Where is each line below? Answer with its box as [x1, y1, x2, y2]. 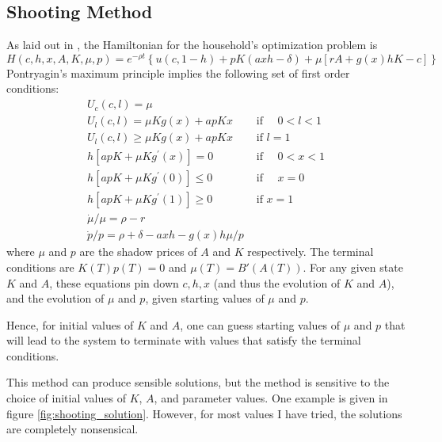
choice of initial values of [6, 390, 126, 406]
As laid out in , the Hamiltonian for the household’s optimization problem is [6, 36, 378, 53]
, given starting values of [145, 290, 265, 307]
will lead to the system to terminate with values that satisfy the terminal [6, 332, 361, 349]
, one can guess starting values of [180, 316, 341, 333]
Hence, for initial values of [6, 316, 134, 333]
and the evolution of [6, 290, 105, 307]
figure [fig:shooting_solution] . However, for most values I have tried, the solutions [6, 405, 402, 421]
